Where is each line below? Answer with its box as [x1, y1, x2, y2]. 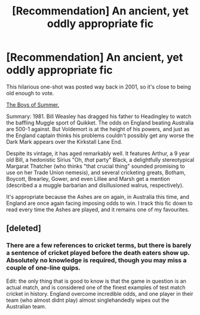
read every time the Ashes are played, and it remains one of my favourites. [6, 205, 190, 213]
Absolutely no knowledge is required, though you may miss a [6, 256, 187, 265]
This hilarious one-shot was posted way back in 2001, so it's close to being [6, 83, 191, 90]
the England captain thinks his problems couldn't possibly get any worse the [6, 132, 194, 139]
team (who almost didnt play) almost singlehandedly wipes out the [6, 296, 170, 304]
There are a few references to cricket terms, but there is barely [6, 241, 192, 250]
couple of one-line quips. [6, 263, 81, 272]
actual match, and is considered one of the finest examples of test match [6, 283, 186, 291]
